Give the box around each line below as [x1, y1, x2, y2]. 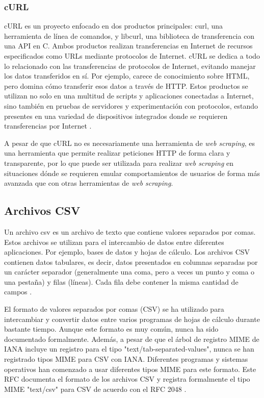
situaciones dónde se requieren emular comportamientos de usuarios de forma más [4, 167, 260, 178]
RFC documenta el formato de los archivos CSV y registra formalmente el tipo [4, 374, 250, 384]
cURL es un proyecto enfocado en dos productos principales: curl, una [4, 20, 223, 31]
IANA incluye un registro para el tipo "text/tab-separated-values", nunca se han [4, 343, 254, 354]
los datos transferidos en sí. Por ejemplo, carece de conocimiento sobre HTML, [4, 70, 250, 81]
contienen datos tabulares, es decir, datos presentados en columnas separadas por [4, 256, 258, 267]
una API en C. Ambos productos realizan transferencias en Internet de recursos [4, 40, 253, 51]
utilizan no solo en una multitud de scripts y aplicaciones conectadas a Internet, [4, 90, 254, 101]
